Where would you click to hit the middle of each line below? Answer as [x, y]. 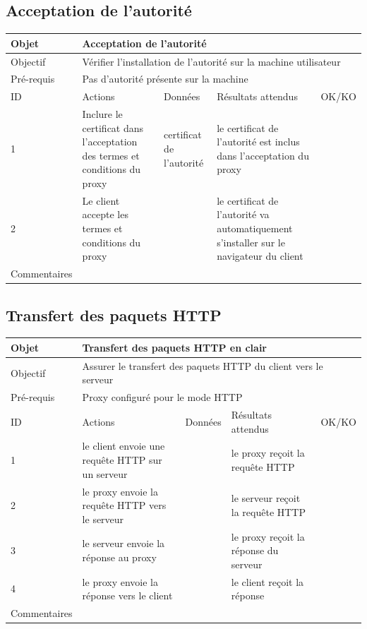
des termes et [111, 155]
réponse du [255, 550]
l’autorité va [243, 214]
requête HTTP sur [122, 460]
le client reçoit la [267, 581]
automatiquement [255, 228]
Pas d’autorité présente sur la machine [165, 79]
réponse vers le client [127, 595]
